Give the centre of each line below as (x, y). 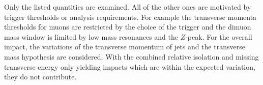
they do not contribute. (40, 77)
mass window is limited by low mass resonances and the (91, 36)
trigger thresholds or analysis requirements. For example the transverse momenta (130, 17)
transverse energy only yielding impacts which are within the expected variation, (130, 66)
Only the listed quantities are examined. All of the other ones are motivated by (128, 7)
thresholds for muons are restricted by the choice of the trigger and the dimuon (128, 27)
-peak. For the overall (219, 36)
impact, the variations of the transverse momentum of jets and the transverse (125, 47)
